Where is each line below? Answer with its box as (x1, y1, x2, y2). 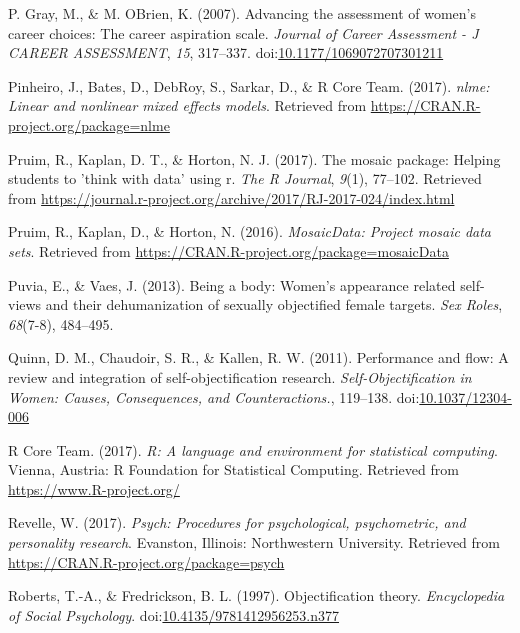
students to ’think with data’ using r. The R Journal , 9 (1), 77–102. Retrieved (8, 168, 482, 189)
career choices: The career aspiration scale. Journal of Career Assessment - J (8, 22, 479, 43)
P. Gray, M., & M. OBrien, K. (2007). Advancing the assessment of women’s (8, 3, 476, 23)
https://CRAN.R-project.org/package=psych (8, 551, 285, 572)
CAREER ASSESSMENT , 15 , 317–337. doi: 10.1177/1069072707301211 (8, 42, 444, 63)
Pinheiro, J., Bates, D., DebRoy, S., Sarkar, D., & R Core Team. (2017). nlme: (8, 75, 490, 96)
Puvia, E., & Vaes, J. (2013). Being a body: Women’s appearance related (8, 274, 456, 295)
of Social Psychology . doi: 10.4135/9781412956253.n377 (8, 604, 340, 625)
